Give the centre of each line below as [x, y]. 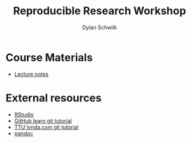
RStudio [24, 115]
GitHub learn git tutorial [43, 120]
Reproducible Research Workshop [100, 11]
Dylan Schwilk [100, 27]
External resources [54, 98]
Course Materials [49, 57]
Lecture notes [31, 74]
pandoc [24, 133]
